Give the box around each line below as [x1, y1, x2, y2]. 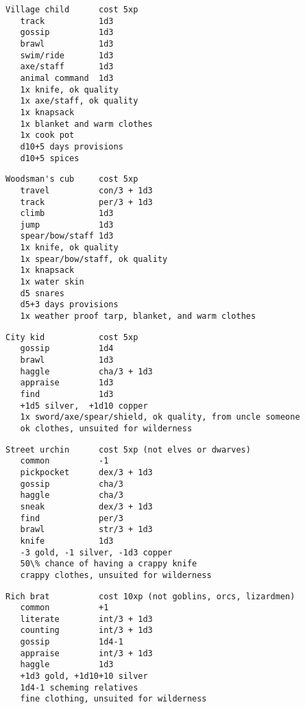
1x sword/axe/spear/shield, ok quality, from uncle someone [20, 412, 300, 422]
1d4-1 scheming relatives [20, 682, 138, 693]
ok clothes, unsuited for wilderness [20, 423, 193, 433]
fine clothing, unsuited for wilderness [20, 694, 207, 704]
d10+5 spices [20, 153, 80, 163]
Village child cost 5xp [5, 5, 138, 14]
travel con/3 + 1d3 [20, 185, 153, 195]
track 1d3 [20, 16, 114, 26]
